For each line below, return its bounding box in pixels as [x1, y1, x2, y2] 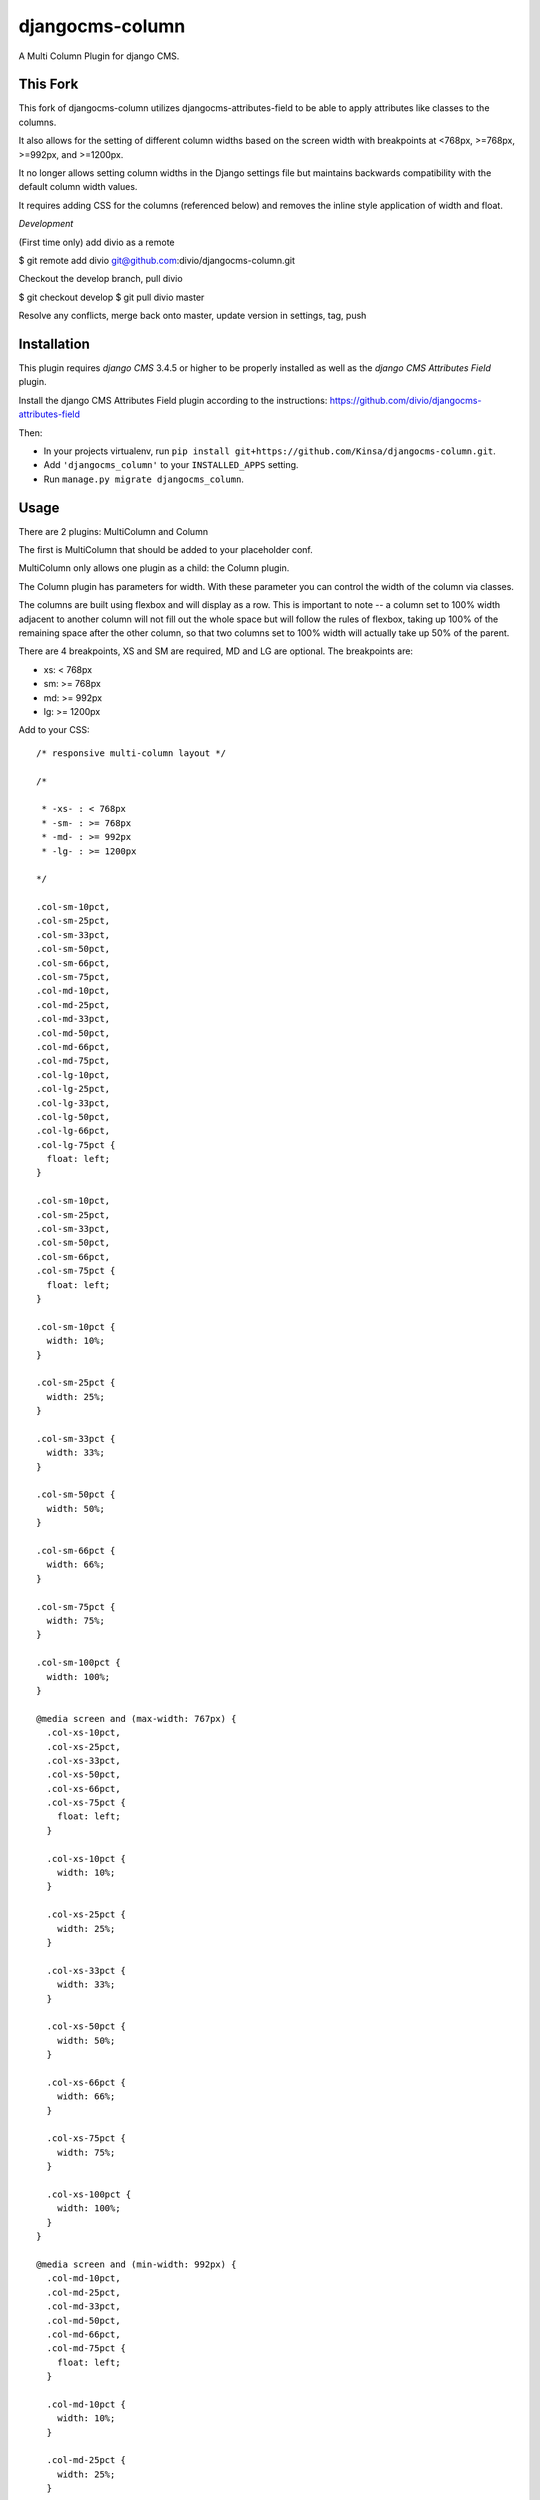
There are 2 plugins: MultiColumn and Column [18, 525, 209, 537]
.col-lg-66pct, [36, 1125, 111, 1137]
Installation [18, 335, 90, 352]
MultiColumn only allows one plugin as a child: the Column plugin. [18, 562, 290, 574]
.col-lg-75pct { [36, 1139, 116, 1150]
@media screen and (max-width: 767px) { [36, 1713, 237, 1724]
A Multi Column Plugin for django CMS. [18, 50, 180, 62]
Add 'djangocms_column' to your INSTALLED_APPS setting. [43, 459, 299, 471]
